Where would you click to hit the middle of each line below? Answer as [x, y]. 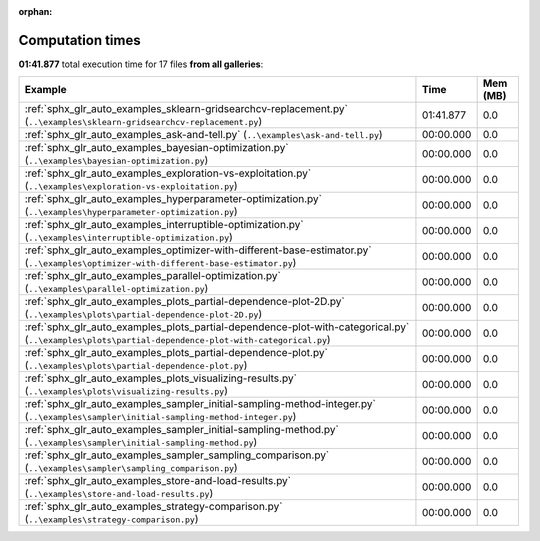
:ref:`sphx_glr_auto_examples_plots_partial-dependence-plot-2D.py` [184, 302]
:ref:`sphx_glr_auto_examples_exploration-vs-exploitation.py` [168, 173]
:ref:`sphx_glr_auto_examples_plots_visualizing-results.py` [160, 378]
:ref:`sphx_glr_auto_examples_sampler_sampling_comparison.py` [177, 455]
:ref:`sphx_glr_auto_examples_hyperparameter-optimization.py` [173, 199]
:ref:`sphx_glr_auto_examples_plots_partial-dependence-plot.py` [176, 353]
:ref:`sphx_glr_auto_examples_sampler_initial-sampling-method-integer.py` [200, 404]
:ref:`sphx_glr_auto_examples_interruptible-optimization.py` [164, 225]
